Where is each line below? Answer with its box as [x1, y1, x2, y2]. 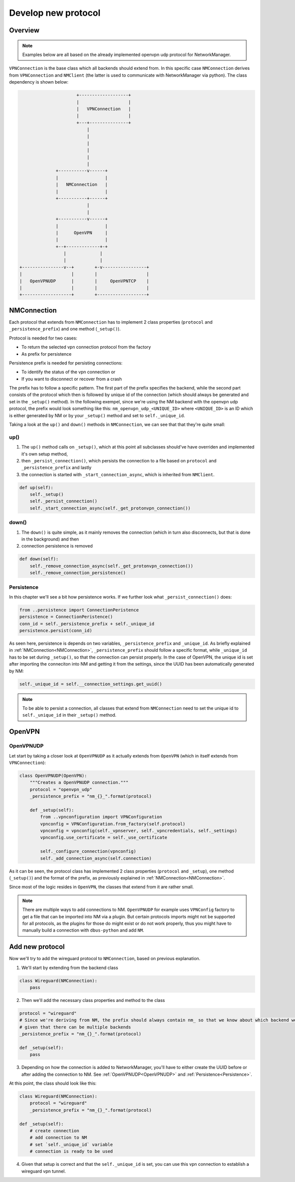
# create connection [29, 1128, 80, 1133]
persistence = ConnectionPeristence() [19, 614, 113, 620]
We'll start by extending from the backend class [21, 965, 118, 970]
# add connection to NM [29, 1135, 87, 1141]
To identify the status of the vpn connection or [21, 369, 116, 375]
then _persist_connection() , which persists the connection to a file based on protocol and [21, 457, 217, 463]
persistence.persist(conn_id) [19, 628, 92, 634]
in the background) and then [21, 536, 79, 542]
